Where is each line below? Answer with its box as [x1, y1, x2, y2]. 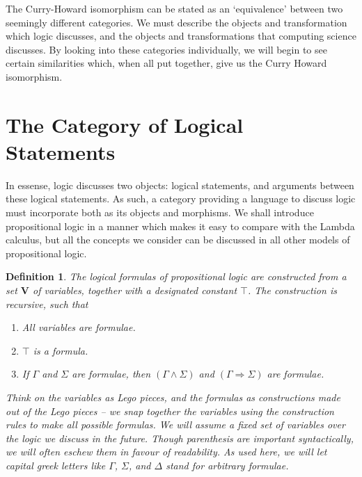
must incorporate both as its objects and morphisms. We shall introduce [6, 205, 314, 220]
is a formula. [33, 343, 88, 357]
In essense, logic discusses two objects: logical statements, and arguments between [6, 177, 354, 192]
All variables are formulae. [22, 320, 136, 334]
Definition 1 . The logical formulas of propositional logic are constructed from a [6, 269, 347, 284]
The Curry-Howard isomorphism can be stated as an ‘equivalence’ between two [6, 1, 343, 15]
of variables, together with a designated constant [33, 283, 237, 298]
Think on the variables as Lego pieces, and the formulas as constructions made [6, 390, 340, 404]
